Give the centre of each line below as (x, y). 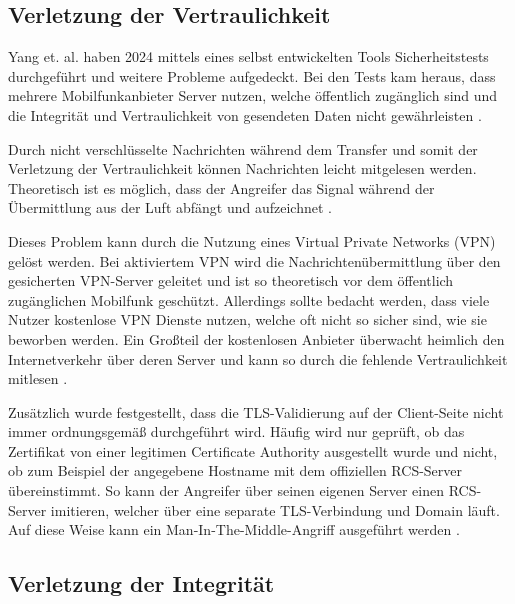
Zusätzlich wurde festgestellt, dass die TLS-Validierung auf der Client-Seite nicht (256, 411)
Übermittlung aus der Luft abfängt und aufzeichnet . (170, 207)
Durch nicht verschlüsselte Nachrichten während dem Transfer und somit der (243, 148)
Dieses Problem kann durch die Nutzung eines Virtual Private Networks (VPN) (252, 240)
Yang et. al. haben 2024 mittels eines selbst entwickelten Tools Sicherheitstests (248, 56)
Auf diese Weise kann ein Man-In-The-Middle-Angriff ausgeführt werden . (234, 529)
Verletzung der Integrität (141, 583)
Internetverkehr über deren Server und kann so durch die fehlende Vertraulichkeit (258, 358)
